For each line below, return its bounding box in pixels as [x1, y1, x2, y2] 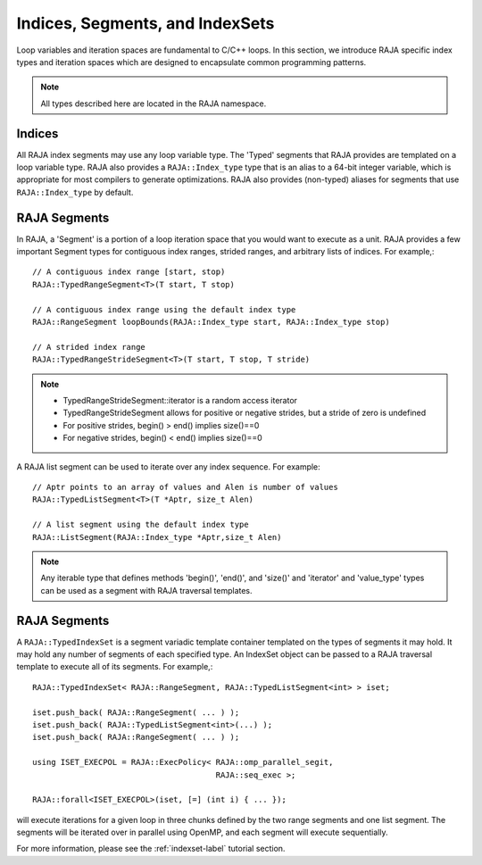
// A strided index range [32, 342, 146, 352]
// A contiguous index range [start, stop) [32, 267, 226, 277]
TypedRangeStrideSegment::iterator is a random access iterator [62, 395, 298, 405]
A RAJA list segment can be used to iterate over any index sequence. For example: [16, 461, 320, 472]
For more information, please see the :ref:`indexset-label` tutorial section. [16, 844, 286, 854]
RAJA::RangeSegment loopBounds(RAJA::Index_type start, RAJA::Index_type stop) [32, 317, 390, 328]
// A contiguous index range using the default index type [32, 304, 296, 314]
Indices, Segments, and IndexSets [16, 13, 275, 33]
